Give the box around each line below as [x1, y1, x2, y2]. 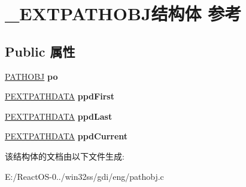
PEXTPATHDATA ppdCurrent [5, 130, 128, 142]
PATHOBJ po [5, 70, 58, 82]
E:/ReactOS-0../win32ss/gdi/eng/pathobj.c [5, 170, 164, 182]
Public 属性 [5, 42, 75, 60]
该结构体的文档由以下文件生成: [5, 149, 124, 162]
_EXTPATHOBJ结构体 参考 [5, 1, 242, 26]
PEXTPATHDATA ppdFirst [5, 90, 114, 102]
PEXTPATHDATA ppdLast [5, 110, 113, 122]
